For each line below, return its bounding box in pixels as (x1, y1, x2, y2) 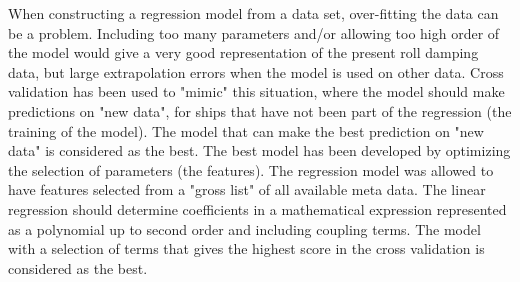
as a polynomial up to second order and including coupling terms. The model (8, 218, 481, 239)
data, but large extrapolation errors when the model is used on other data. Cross (8, 61, 504, 82)
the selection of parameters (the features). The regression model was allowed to (8, 159, 494, 180)
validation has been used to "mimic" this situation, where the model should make (8, 81, 505, 102)
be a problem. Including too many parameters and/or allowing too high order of (8, 22, 500, 43)
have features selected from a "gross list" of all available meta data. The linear (8, 179, 486, 200)
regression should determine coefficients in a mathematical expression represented (8, 198, 507, 219)
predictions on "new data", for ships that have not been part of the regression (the (8, 100, 512, 121)
